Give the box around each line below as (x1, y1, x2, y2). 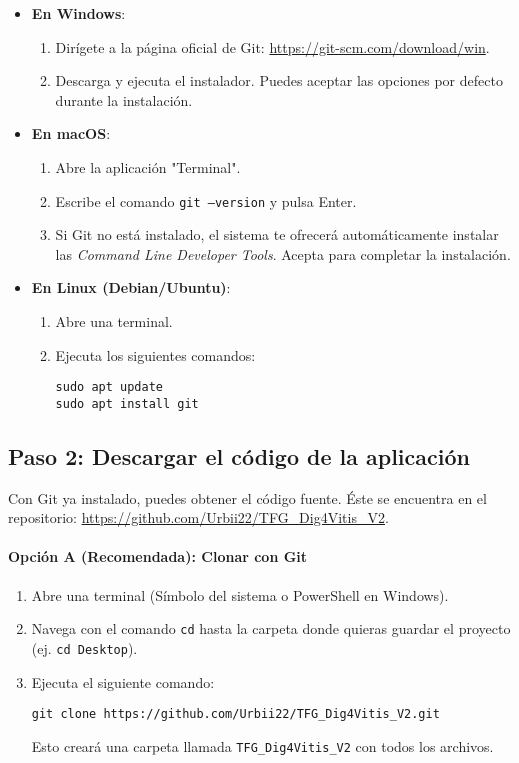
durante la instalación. (55, 89, 193, 110)
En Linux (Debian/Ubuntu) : (31, 277, 231, 298)
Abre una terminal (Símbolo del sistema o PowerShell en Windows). (31, 584, 449, 605)
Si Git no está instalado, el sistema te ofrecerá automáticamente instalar (55, 224, 499, 245)
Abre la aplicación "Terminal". (55, 156, 241, 177)
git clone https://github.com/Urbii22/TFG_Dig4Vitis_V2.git (31, 707, 440, 722)
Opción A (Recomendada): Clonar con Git (8, 546, 308, 567)
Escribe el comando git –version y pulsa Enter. (55, 190, 357, 211)
